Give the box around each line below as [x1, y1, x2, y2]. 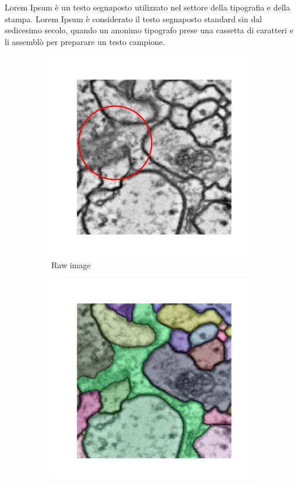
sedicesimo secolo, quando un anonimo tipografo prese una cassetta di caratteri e [5, 24, 293, 36]
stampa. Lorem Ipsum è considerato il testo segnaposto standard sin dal [5, 12, 262, 25]
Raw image [51, 258, 91, 271]
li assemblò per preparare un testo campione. [5, 35, 165, 47]
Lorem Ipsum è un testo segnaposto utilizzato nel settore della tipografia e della [5, 1, 290, 13]
